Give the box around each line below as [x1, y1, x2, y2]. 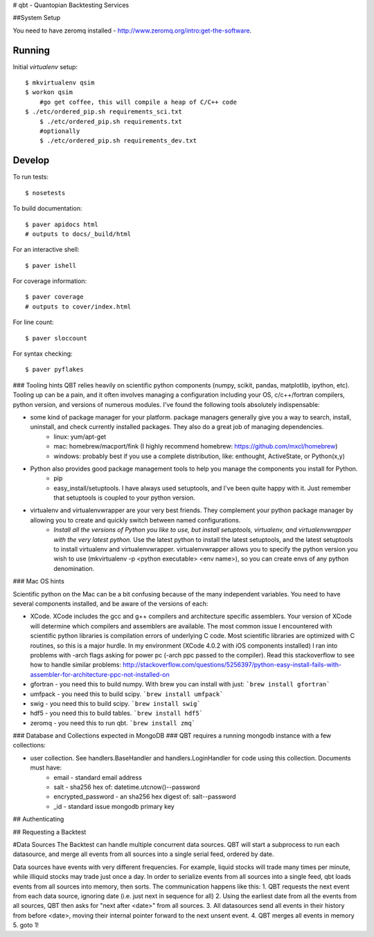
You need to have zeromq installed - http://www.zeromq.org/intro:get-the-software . [12, 26, 252, 35]
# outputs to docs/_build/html [25, 230, 132, 238]
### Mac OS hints [12, 577, 65, 585]
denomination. [53, 564, 95, 572]
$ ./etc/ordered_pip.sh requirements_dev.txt [39, 137, 197, 145]
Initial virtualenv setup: [12, 62, 78, 71]
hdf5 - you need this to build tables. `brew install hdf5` [30, 709, 204, 718]
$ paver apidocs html [25, 220, 98, 228]
